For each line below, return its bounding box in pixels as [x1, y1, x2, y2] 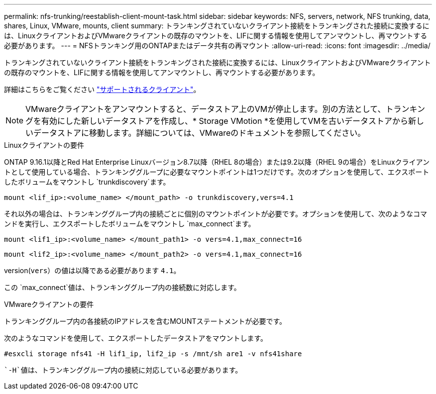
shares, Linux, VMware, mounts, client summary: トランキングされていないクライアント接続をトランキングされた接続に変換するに [4, 21, 430, 30]
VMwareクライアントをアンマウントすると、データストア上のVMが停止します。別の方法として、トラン [25, 104, 410, 114]
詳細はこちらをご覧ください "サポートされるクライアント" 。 [4, 85, 201, 94]
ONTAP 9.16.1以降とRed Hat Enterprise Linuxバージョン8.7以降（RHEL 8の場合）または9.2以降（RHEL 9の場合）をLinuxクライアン [4, 158, 430, 166]
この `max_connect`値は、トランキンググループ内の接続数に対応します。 [4, 283, 241, 292]
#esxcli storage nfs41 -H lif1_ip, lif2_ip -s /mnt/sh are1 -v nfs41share [4, 350, 302, 358]
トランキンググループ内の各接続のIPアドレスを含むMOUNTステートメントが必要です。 [4, 317, 287, 325]
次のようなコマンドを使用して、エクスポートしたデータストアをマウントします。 [4, 334, 268, 342]
